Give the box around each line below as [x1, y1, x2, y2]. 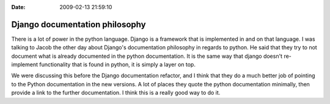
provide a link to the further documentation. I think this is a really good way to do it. [11, 89, 221, 97]
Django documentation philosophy [11, 19, 146, 30]
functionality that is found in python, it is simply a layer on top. [38, 61, 196, 68]
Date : [11, 4, 26, 10]
